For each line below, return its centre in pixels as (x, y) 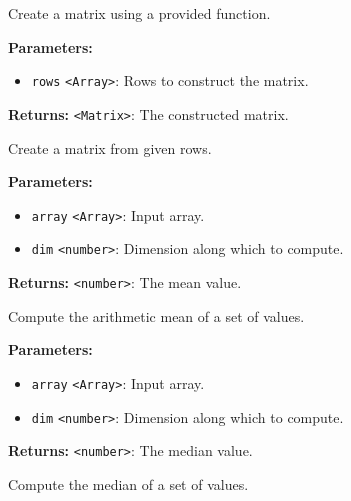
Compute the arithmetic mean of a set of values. (156, 315)
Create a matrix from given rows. (110, 147)
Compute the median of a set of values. (128, 483)
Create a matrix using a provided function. (139, 13)
